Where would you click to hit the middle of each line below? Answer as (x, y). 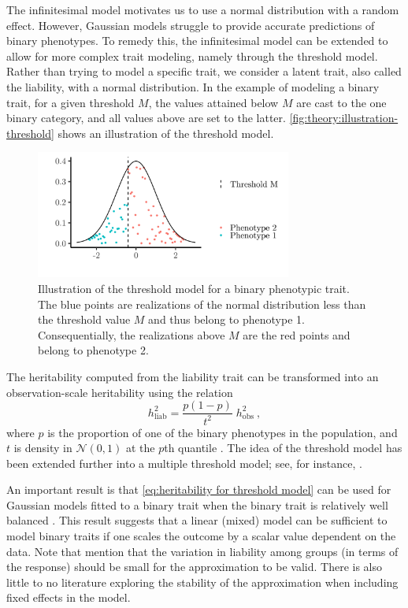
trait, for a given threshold (70, 102)
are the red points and (297, 334)
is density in (43, 448)
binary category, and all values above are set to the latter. (146, 118)
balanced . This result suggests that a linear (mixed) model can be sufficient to (197, 520)
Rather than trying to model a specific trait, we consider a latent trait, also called (204, 71)
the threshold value (84, 319)
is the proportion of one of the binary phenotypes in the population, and (223, 432)
